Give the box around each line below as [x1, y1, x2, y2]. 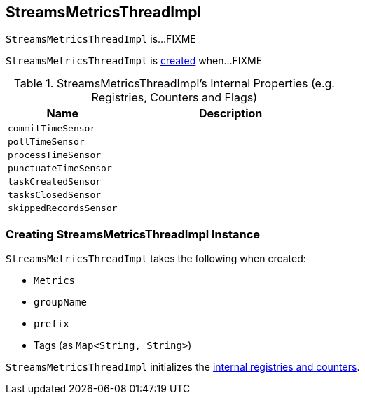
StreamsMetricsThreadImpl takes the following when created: [6, 252, 306, 265]
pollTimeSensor [8, 136, 85, 148]
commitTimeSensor [8, 123, 96, 134]
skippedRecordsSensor [8, 203, 118, 214]
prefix [34, 318, 69, 330]
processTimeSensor [8, 150, 102, 161]
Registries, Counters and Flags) [91, 90, 258, 105]
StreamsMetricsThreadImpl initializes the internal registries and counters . [6, 361, 360, 373]
